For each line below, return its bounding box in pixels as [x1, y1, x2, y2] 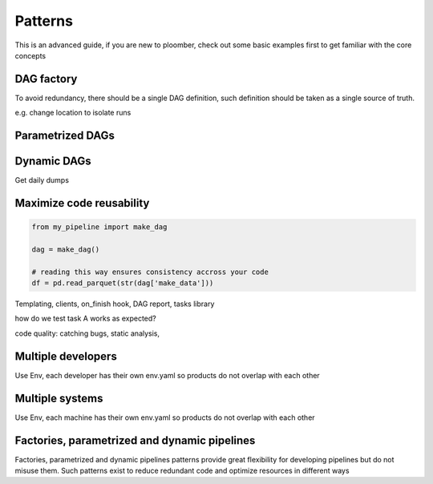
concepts [14, 50, 47, 60]
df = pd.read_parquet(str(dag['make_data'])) [31, 279, 214, 288]
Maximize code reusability [14, 196, 150, 210]
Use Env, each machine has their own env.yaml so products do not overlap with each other [14, 413, 316, 422]
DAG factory [14, 72, 78, 86]
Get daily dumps [14, 175, 70, 185]
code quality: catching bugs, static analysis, [14, 329, 160, 338]
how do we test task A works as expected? [14, 313, 156, 324]
